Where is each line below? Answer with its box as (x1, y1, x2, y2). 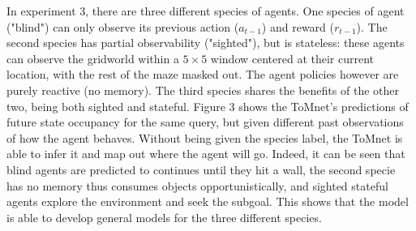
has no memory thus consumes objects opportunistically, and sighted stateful (6, 177, 388, 194)
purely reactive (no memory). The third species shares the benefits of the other (6, 81, 399, 98)
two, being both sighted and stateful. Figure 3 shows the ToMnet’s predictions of (6, 97, 409, 114)
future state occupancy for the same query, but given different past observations (6, 113, 404, 130)
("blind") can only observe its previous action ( (6, 18, 239, 35)
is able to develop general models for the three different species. (6, 208, 322, 225)
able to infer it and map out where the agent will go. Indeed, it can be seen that (6, 145, 405, 162)
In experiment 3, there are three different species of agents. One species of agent (6, 2, 405, 19)
